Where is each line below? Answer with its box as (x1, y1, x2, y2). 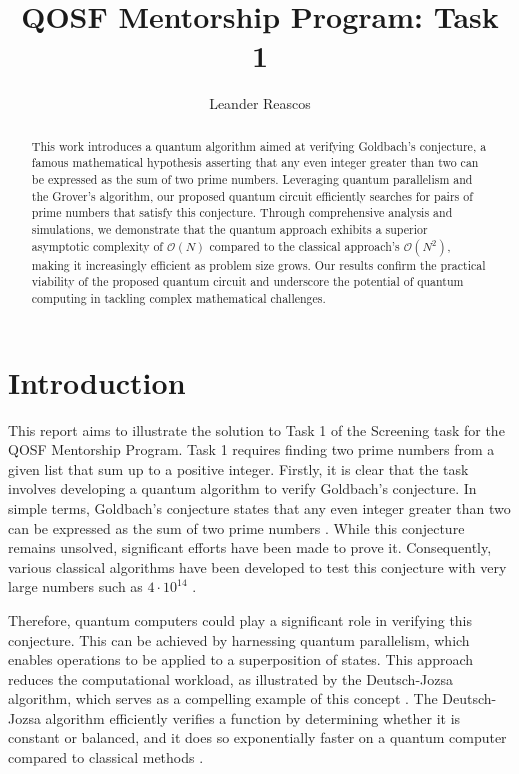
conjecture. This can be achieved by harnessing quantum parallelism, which (8, 629, 470, 650)
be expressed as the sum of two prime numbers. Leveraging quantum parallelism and (31, 171, 473, 188)
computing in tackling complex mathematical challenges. (31, 289, 326, 306)
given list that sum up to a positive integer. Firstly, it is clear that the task (8, 458, 469, 479)
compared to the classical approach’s (209, 237, 400, 254)
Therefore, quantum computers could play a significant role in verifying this (8, 609, 473, 630)
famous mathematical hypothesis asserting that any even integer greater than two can (31, 154, 479, 171)
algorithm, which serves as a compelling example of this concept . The (8, 688, 438, 709)
